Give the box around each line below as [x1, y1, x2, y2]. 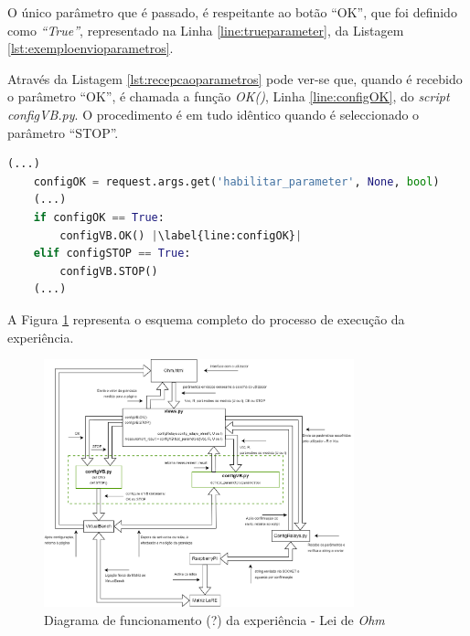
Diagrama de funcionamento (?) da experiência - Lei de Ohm [44, 609, 385, 629]
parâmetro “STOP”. [7, 122, 119, 142]
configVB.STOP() [59, 264, 158, 278]
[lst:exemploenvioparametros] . [7, 38, 174, 58]
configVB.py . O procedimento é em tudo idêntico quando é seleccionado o [7, 104, 420, 123]
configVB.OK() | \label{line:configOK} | [59, 228, 303, 242]
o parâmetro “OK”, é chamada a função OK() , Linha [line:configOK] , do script [7, 87, 450, 106]
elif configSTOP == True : [33, 247, 191, 260]
